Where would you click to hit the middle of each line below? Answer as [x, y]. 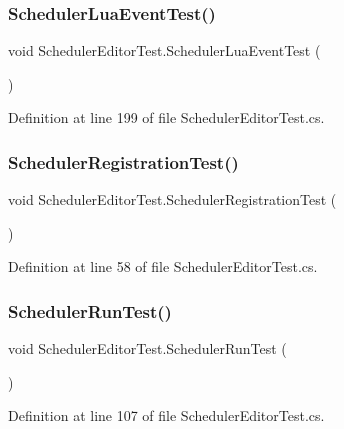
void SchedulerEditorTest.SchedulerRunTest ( [147, 348]
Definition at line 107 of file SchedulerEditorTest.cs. [166, 415]
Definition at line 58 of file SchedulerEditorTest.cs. [163, 266]
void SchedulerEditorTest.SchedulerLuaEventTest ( [164, 50]
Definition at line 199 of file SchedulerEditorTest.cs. [166, 117]
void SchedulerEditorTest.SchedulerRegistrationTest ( [172, 199]
